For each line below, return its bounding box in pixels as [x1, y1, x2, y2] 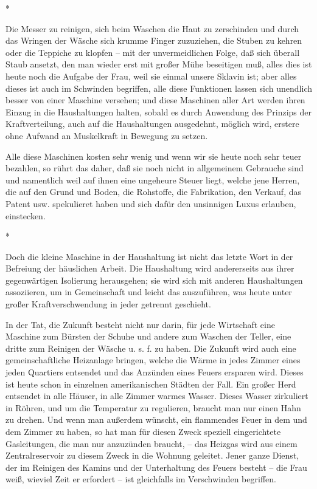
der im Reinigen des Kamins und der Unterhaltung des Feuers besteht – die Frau [5, 460, 307, 473]
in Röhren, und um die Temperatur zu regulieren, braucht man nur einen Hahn [5, 401, 301, 414]
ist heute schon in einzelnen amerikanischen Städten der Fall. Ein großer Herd [5, 377, 296, 390]
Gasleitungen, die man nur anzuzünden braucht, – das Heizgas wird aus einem [5, 437, 298, 450]
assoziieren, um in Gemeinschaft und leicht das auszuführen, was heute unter [5, 286, 292, 298]
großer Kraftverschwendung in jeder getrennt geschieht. [5, 298, 211, 310]
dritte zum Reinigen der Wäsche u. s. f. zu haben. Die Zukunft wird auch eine [5, 341, 296, 354]
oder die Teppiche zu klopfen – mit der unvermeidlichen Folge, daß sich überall [5, 46, 300, 58]
